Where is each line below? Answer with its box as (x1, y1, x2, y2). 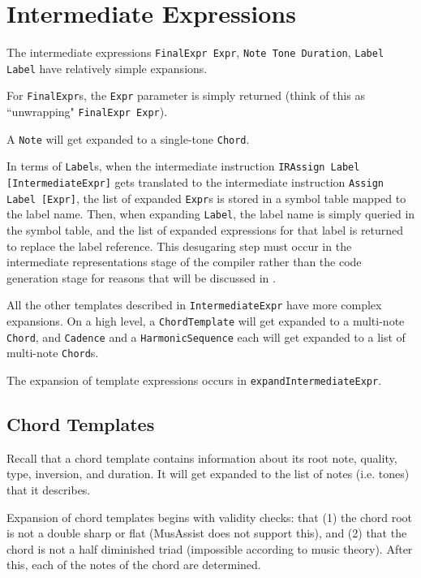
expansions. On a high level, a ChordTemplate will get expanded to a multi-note (6, 313, 405, 330)
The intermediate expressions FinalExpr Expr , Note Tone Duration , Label (6, 44, 384, 61)
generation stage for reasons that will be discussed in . (6, 269, 276, 286)
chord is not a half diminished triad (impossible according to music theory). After (6, 540, 413, 557)
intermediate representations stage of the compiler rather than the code (6, 253, 362, 270)
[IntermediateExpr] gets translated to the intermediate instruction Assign (6, 174, 384, 191)
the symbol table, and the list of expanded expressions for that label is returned (6, 222, 404, 239)
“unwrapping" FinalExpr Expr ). (6, 103, 168, 120)
